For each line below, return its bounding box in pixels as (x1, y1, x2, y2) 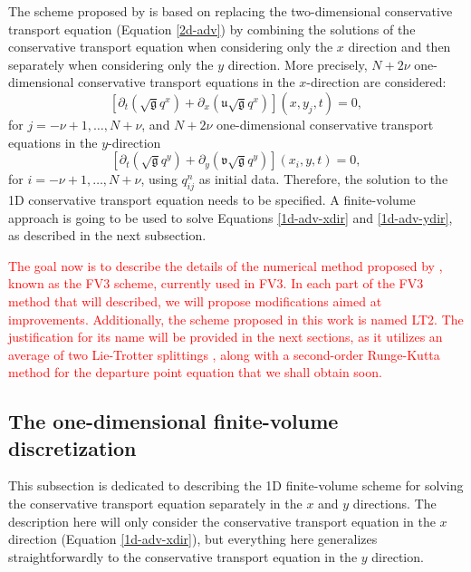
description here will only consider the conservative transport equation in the (8, 511, 436, 530)
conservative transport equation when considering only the (8, 37, 333, 56)
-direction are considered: (306, 73, 447, 92)
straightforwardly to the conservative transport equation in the (8, 547, 358, 566)
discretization (8, 433, 137, 461)
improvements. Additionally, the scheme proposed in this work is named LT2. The (8, 309, 464, 328)
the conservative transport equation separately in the (8, 494, 303, 513)
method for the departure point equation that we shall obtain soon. (8, 363, 382, 382)
